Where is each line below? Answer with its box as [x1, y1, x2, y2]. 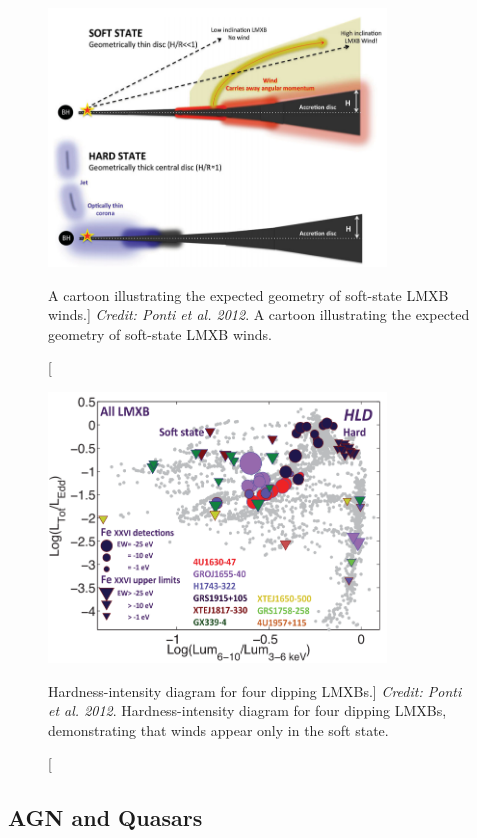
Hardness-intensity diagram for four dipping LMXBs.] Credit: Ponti [48, 680, 462, 701]
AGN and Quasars [8, 802, 203, 833]
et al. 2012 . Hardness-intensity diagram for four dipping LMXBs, [48, 700, 447, 721]
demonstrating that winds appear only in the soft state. [48, 719, 389, 740]
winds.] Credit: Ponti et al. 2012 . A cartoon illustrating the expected [48, 304, 470, 325]
